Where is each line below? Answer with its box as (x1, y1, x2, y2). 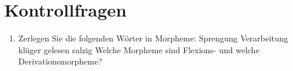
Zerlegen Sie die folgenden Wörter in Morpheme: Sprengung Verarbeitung (18, 32, 288, 44)
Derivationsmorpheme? (18, 55, 102, 67)
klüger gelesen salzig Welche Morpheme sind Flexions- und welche (18, 43, 260, 56)
